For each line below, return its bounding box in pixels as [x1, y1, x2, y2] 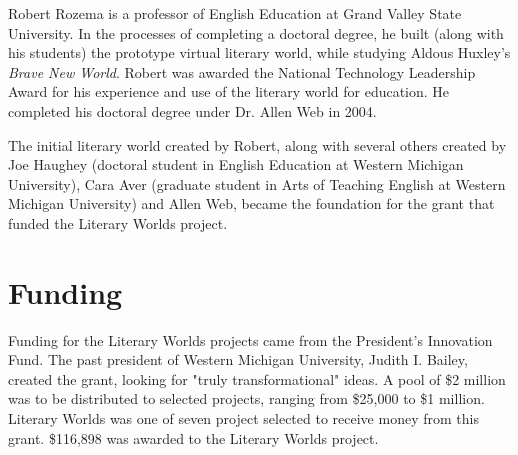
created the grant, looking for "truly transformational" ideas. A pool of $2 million [8, 368, 506, 389]
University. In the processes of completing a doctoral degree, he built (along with [8, 22, 504, 43]
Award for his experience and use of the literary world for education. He [8, 81, 450, 102]
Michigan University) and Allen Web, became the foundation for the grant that [8, 193, 495, 214]
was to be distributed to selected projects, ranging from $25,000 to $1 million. [8, 388, 485, 409]
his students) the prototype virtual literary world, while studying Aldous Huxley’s [8, 42, 511, 63]
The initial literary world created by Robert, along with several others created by [8, 134, 507, 155]
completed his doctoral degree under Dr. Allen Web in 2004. [8, 100, 377, 121]
